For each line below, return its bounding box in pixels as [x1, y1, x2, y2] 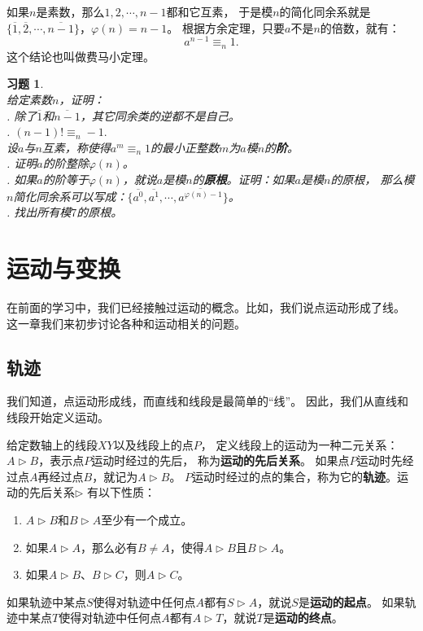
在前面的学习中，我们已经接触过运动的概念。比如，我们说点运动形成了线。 [7, 299, 405, 316]
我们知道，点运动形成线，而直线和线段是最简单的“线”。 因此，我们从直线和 [7, 392, 408, 410]
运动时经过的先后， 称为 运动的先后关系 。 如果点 [91, 452, 350, 469]
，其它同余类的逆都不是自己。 [80, 107, 240, 124]
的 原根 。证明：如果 [192, 170, 295, 187]
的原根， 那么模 [330, 170, 415, 187]
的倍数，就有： [320, 19, 400, 36]
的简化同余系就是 [279, 3, 371, 20]
